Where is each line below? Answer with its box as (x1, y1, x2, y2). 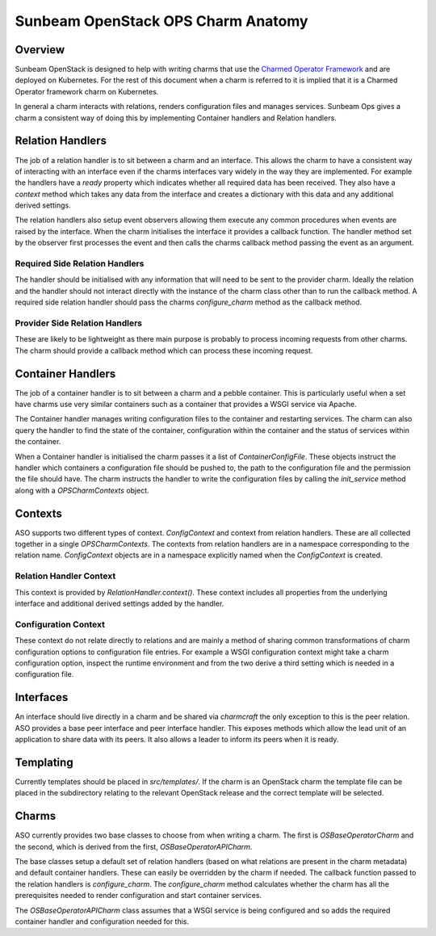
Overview (15, 43, 65, 57)
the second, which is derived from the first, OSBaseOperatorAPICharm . (15, 842, 253, 851)
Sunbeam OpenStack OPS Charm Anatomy (15, 12, 308, 30)
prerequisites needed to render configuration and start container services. (15, 891, 262, 900)
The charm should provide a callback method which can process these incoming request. (15, 346, 313, 355)
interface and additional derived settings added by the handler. (15, 598, 224, 608)
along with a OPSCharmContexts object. (15, 485, 149, 495)
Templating (15, 755, 73, 769)
